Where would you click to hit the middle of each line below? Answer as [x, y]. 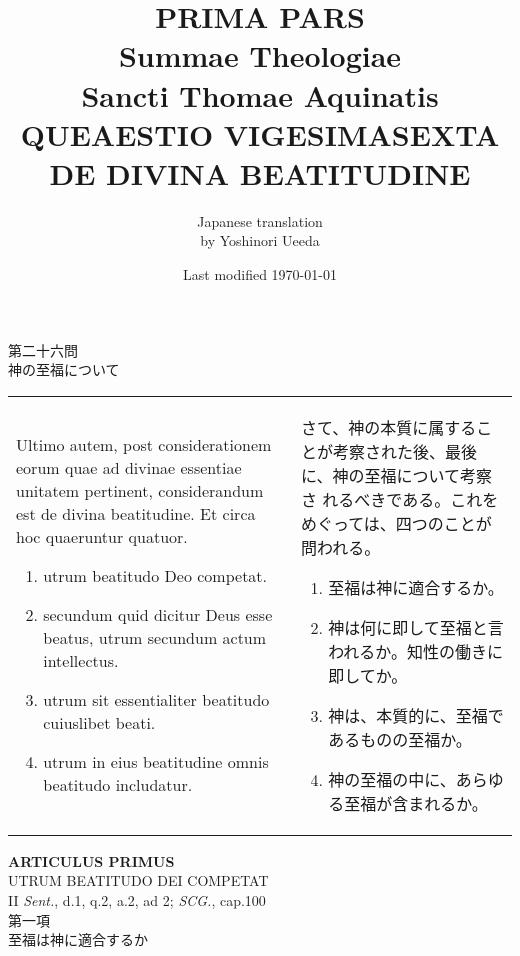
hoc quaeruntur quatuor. [102, 537]
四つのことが [443, 523]
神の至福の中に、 [392, 779]
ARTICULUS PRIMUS [91, 860]
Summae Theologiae [260, 55]
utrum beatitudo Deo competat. [155, 576]
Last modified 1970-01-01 [260, 274]
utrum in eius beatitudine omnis [156, 762]
